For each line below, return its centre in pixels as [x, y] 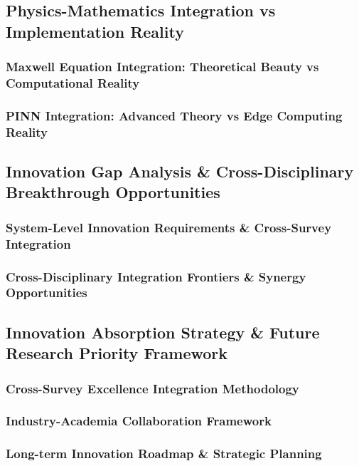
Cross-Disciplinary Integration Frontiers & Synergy [156, 276]
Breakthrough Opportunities [113, 192]
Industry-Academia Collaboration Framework [139, 421]
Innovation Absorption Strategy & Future [163, 332]
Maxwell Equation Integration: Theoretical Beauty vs [162, 67]
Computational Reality [73, 83]
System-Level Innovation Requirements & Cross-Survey [169, 227]
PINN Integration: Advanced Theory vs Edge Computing [174, 115]
